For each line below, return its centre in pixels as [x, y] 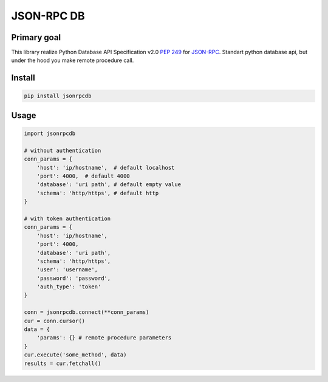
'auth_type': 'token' [69, 287]
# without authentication [63, 150]
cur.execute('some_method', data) [75, 355]
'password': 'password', [74, 278]
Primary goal [36, 37]
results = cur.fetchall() [63, 363]
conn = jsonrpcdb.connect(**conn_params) [87, 312]
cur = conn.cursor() [54, 321]
